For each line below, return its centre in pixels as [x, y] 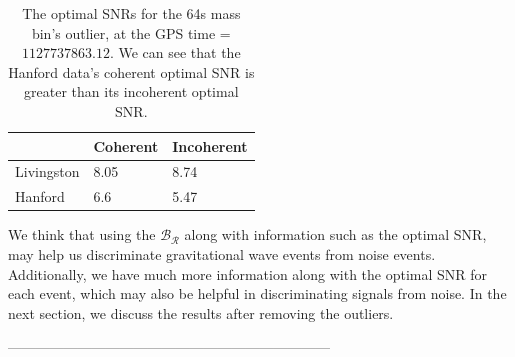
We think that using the [82, 234]
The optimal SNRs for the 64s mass [131, 13]
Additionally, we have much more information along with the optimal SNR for [248, 273]
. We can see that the [175, 52]
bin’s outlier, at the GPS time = [131, 32]
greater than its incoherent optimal [131, 91]
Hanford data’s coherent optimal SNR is [131, 71]
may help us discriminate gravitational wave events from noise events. [222, 253]
